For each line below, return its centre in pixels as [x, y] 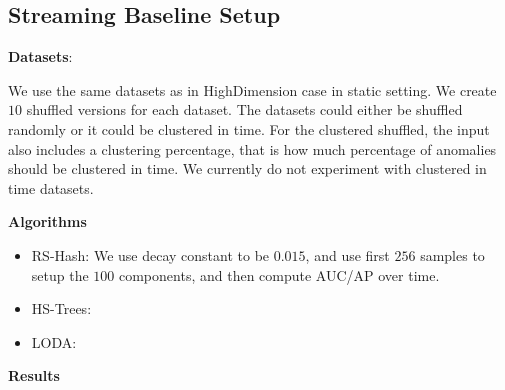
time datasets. [51, 187]
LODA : [54, 341]
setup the [60, 274]
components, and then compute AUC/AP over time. [279, 274]
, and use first [347, 254]
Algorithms [47, 221]
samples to [452, 254]
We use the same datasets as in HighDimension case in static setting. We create [252, 89]
